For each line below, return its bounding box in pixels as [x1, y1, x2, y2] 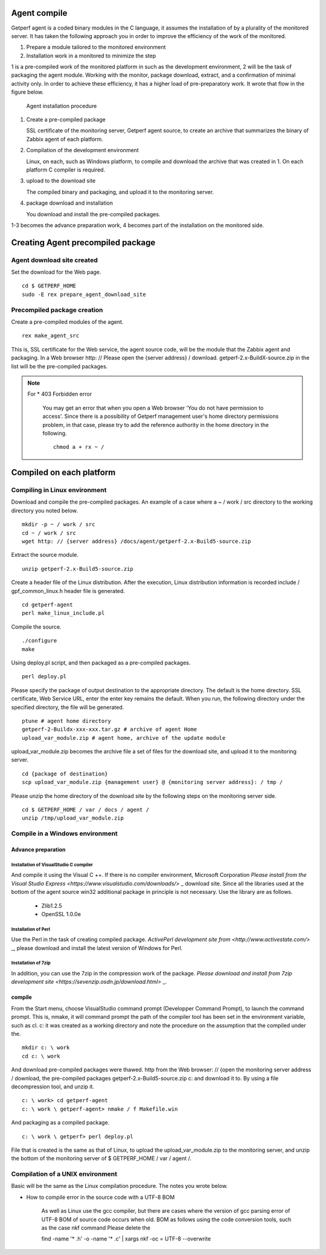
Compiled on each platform [11, 467, 116, 478]
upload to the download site [26, 177, 96, 184]
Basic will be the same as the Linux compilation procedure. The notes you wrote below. [11, 1183, 228, 1190]
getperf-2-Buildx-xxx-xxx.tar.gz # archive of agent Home [22, 726, 197, 733]
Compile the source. [11, 623, 62, 631]
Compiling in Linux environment [11, 486, 107, 495]
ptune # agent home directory [22, 717, 112, 724]
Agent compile [11, 8, 68, 18]
